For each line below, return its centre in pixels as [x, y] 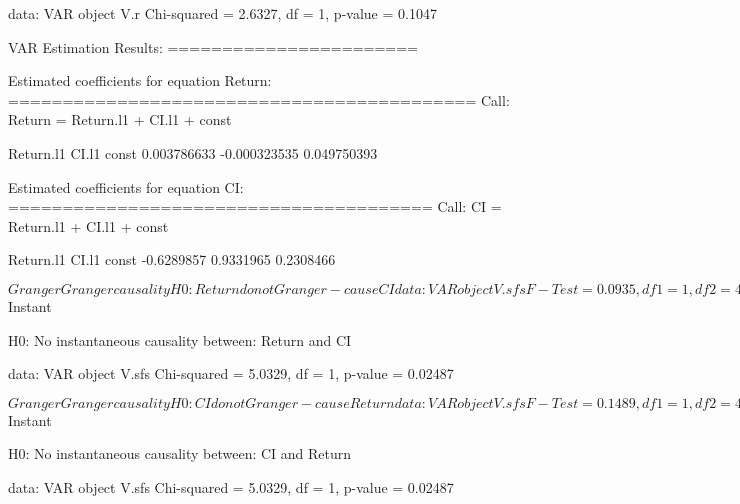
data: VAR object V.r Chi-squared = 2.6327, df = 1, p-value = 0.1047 [222, 13]
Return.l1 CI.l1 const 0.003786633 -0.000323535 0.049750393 [193, 152]
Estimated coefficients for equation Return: [140, 80]
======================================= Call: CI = [255, 206]
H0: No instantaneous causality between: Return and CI [180, 339]
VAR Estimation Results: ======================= [213, 46]
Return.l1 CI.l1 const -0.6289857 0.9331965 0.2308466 [172, 259]
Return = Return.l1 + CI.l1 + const [120, 119]
